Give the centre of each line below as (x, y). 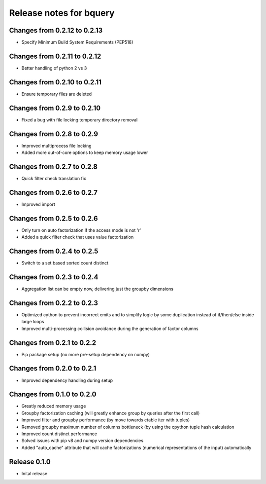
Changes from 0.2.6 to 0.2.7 (53, 192)
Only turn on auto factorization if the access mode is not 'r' (81, 230)
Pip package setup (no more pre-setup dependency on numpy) (86, 354)
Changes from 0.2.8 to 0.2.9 (54, 134)
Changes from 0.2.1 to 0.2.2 (53, 343)
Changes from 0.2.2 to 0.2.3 (54, 303)
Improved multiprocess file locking (56, 146)
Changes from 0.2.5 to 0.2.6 (53, 218)
